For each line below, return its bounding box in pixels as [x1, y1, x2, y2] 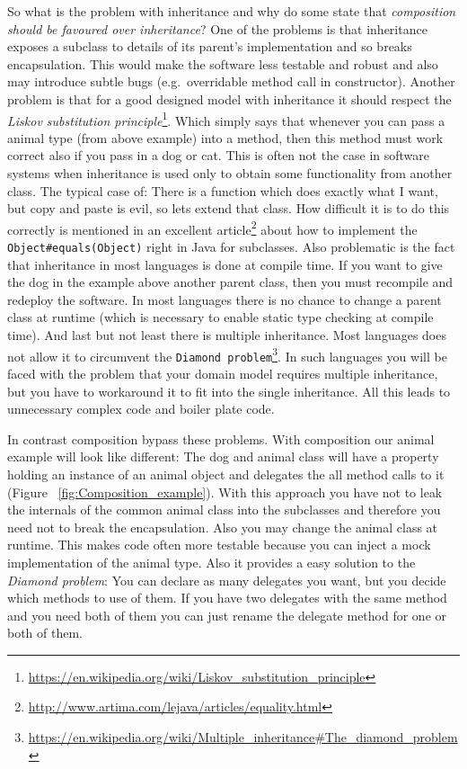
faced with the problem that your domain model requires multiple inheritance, [7, 363, 438, 382]
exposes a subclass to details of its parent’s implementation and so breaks [7, 37, 412, 56]
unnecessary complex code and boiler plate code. [7, 399, 275, 418]
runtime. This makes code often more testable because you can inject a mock [7, 535, 431, 554]
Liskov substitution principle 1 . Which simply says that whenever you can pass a [7, 108, 445, 130]
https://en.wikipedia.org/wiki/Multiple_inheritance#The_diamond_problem [28, 728, 458, 747]
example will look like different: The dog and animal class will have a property [7, 447, 439, 466]
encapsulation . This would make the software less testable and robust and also [7, 54, 438, 73]
